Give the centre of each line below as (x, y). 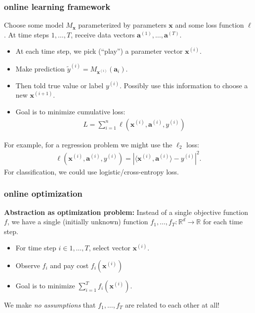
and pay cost (69, 265)
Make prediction (40, 68)
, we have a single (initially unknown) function (78, 222)
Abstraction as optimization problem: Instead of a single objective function (126, 212)
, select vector (109, 248)
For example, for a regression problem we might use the (88, 144)
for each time (223, 222)
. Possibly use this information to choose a (184, 85)
